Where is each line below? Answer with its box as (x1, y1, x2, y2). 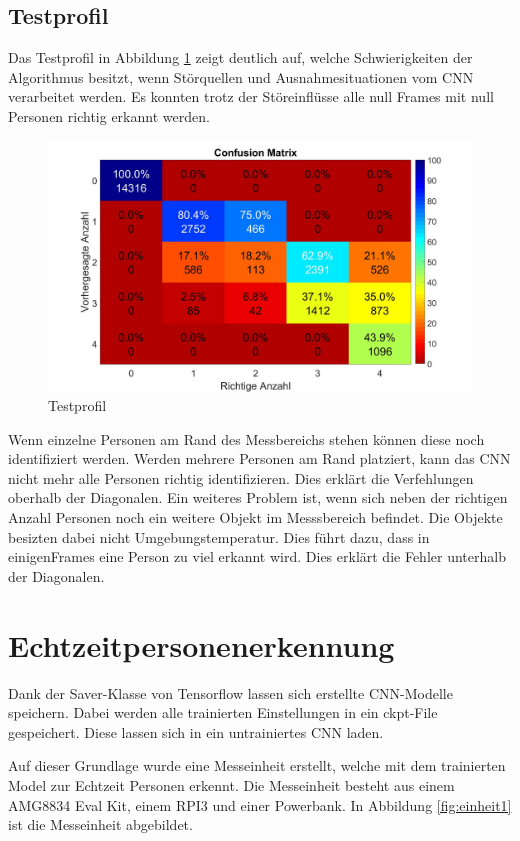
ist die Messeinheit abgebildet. (8, 814, 193, 835)
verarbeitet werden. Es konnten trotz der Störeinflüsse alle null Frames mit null (8, 86, 494, 107)
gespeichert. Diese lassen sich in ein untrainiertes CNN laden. (8, 721, 384, 742)
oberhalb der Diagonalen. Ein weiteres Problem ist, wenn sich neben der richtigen (8, 487, 508, 508)
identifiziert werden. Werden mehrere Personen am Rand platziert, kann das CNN (8, 448, 511, 469)
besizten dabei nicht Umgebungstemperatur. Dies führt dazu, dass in (8, 526, 430, 547)
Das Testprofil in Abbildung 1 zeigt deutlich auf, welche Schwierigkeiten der (8, 47, 473, 68)
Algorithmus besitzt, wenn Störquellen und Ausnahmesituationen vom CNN (8, 66, 474, 87)
